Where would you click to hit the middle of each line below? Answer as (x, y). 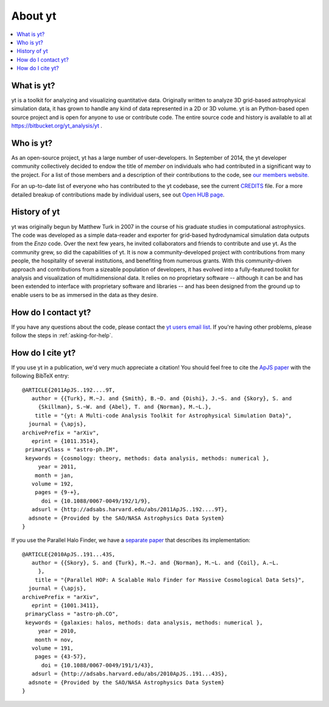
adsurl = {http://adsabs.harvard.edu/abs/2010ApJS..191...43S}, (129, 674)
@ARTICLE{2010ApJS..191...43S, (69, 554)
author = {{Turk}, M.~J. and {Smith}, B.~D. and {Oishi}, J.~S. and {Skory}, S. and (162, 399)
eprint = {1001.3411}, (65, 606)
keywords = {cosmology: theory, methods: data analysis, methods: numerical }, (147, 458)
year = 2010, (58, 631)
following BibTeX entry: (40, 376)
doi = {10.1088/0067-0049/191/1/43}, (97, 665)
